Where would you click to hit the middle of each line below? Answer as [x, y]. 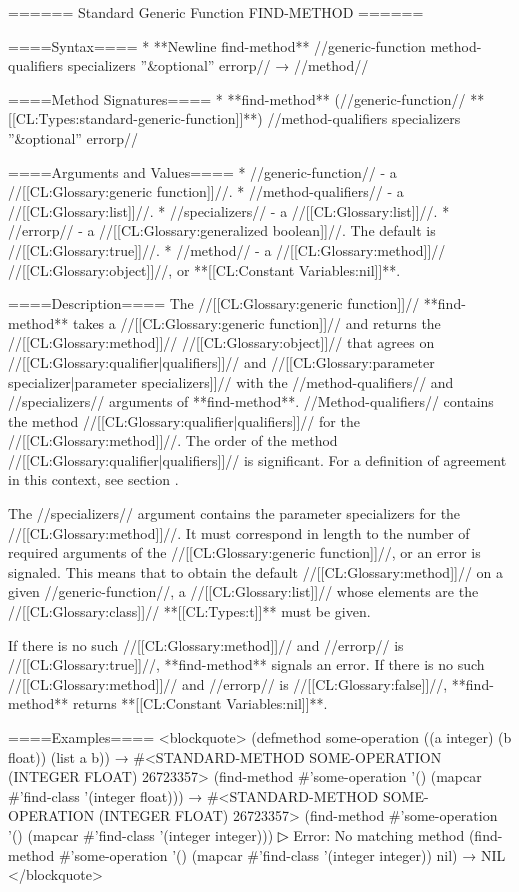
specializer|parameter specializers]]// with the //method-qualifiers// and [231, 381]
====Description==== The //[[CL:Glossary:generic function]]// [214, 303]
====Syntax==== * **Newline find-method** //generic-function [217, 45]
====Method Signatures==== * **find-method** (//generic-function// [237, 98]
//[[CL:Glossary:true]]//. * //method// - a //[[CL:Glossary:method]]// [227, 249]
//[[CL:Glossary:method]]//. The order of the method [173, 440]
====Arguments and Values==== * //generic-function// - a [202, 171]
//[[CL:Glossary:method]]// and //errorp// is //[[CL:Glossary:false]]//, [228, 683]
